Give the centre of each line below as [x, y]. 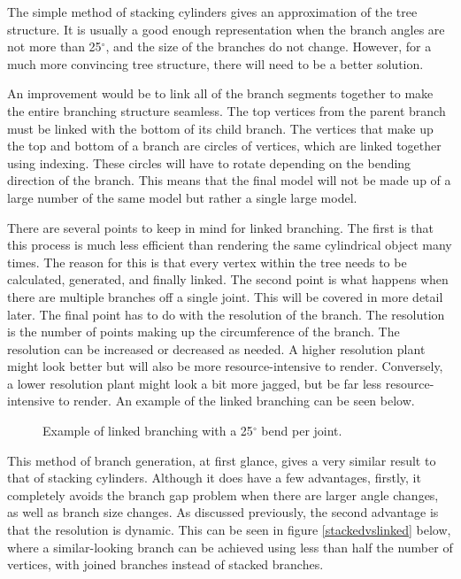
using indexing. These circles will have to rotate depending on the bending [209, 162]
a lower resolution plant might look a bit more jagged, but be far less [195, 383]
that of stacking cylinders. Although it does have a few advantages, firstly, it [214, 478]
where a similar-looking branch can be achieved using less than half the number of [230, 547]
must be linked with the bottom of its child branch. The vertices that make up [220, 128]
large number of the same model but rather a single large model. [182, 197]
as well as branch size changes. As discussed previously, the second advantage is [223, 512]
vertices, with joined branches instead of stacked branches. [165, 564]
